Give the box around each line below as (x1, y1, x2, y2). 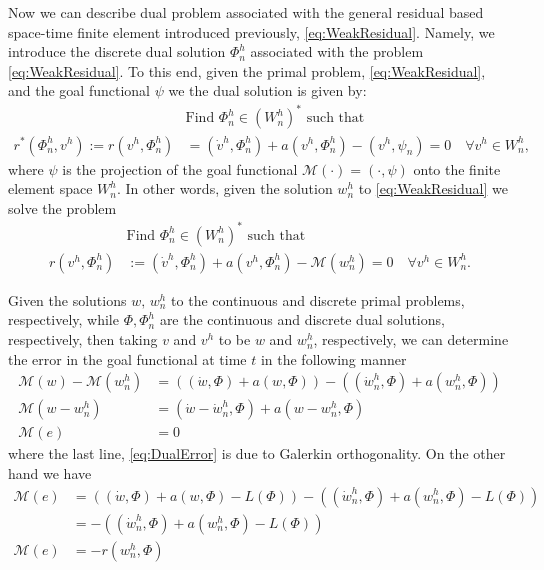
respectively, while (8, 309, 119, 330)
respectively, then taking (8, 329, 158, 350)
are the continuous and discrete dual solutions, (159, 309, 445, 330)
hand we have (8, 462, 92, 483)
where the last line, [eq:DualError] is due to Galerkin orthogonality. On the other (8, 443, 506, 464)
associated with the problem (250, 41, 424, 62)
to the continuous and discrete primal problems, (171, 289, 465, 310)
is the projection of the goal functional (62, 158, 298, 179)
